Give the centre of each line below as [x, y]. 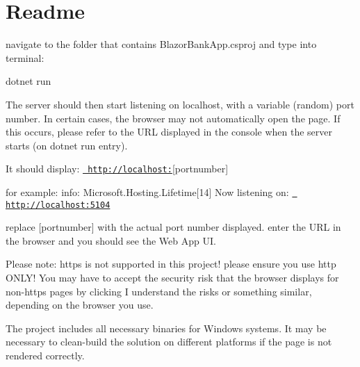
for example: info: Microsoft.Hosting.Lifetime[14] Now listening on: [147, 191]
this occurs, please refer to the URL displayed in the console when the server [169, 132]
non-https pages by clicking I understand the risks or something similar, [159, 291]
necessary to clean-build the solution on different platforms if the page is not [169, 342]
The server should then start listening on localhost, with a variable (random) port [180, 104]
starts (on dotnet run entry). [67, 145]
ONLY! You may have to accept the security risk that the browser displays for [172, 278]
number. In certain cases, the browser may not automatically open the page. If [173, 118]
